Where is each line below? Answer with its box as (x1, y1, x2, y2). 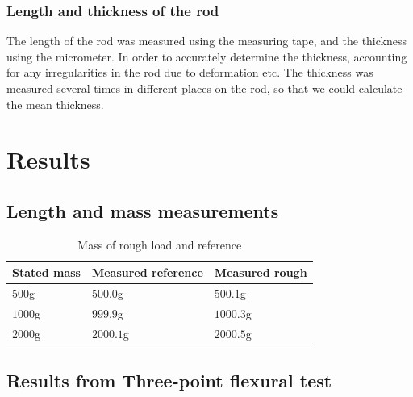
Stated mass (12, 264, 81, 281)
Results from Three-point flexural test (6, 368, 332, 393)
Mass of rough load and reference (77, 236, 242, 253)
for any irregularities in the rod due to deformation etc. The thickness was (6, 64, 373, 81)
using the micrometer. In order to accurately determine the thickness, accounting (6, 48, 407, 65)
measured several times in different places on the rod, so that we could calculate (6, 80, 403, 96)
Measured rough (214, 264, 307, 281)
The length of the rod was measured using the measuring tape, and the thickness (6, 32, 407, 49)
